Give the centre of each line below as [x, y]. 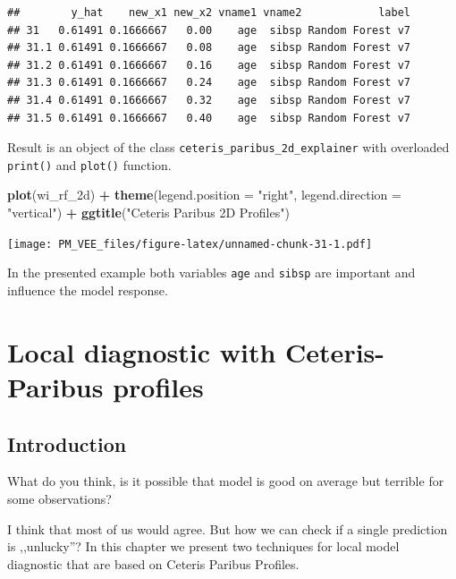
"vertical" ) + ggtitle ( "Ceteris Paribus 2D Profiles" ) [148, 213]
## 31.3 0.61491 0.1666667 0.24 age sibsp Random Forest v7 [209, 83]
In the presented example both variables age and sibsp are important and [211, 272]
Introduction [67, 443]
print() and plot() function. [89, 164]
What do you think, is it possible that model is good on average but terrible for [226, 481]
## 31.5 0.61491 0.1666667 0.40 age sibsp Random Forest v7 [209, 118]
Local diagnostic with [142, 351]
